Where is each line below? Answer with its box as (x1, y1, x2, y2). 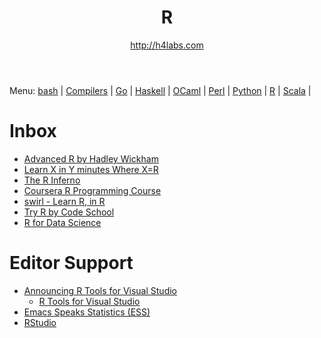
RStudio (23, 316, 57, 328)
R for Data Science (23, 216, 102, 228)
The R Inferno (23, 174, 81, 186)
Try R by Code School (23, 206, 115, 218)
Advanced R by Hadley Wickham (23, 152, 159, 165)
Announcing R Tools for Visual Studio (23, 284, 178, 296)
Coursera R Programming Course (23, 184, 162, 196)
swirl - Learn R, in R (23, 195, 106, 207)
